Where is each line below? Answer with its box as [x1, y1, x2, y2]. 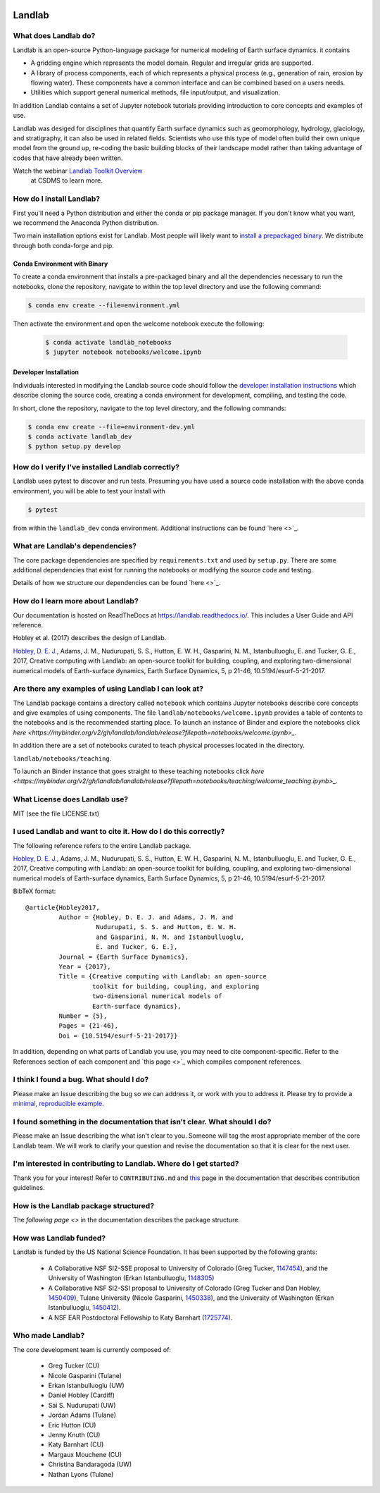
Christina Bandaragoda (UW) [48, 1460, 132, 1469]
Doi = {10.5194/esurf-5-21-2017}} [58, 1031, 178, 1040]
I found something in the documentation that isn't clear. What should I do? [13, 1117, 272, 1126]
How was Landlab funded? [13, 1234, 106, 1243]
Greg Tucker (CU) [48, 1361, 100, 1370]
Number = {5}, [58, 1012, 108, 1020]
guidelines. [13, 1184, 45, 1192]
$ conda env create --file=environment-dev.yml [27, 423, 195, 431]
